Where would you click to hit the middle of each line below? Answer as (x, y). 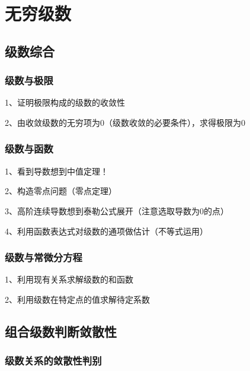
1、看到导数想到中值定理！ (57, 171)
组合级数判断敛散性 (61, 331)
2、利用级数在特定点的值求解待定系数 (77, 299)
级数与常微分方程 (44, 257)
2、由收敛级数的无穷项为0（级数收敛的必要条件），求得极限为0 (125, 122)
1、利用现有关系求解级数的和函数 (69, 279)
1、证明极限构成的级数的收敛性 (65, 102)
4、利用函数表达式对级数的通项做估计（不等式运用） (106, 231)
